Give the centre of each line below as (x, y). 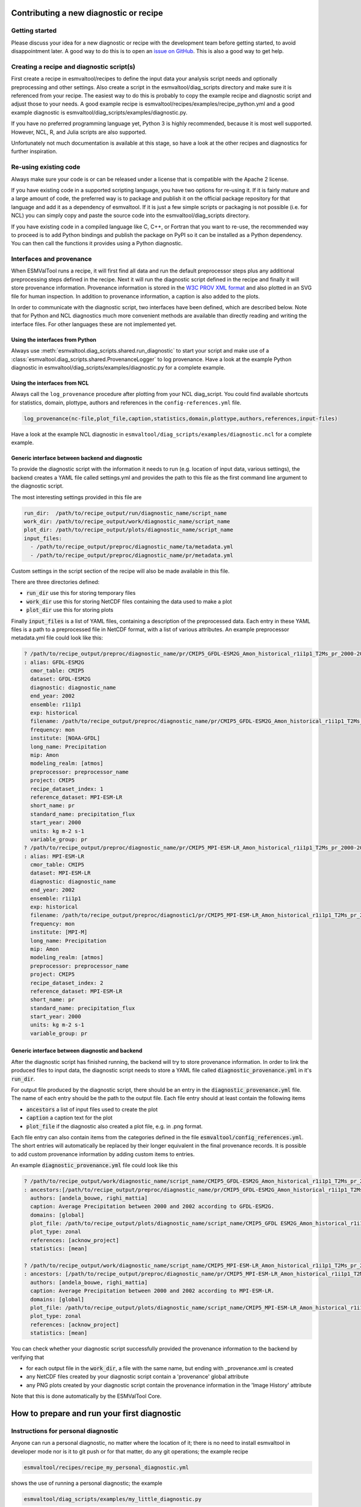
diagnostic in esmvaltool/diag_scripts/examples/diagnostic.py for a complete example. (118, 367)
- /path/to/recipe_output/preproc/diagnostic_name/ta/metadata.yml (132, 547)
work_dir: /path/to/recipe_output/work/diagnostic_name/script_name (127, 522)
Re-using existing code (46, 167)
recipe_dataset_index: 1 (67, 789)
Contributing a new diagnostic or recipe (87, 13)
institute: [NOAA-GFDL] (65, 738)
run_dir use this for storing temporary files (81, 593)
